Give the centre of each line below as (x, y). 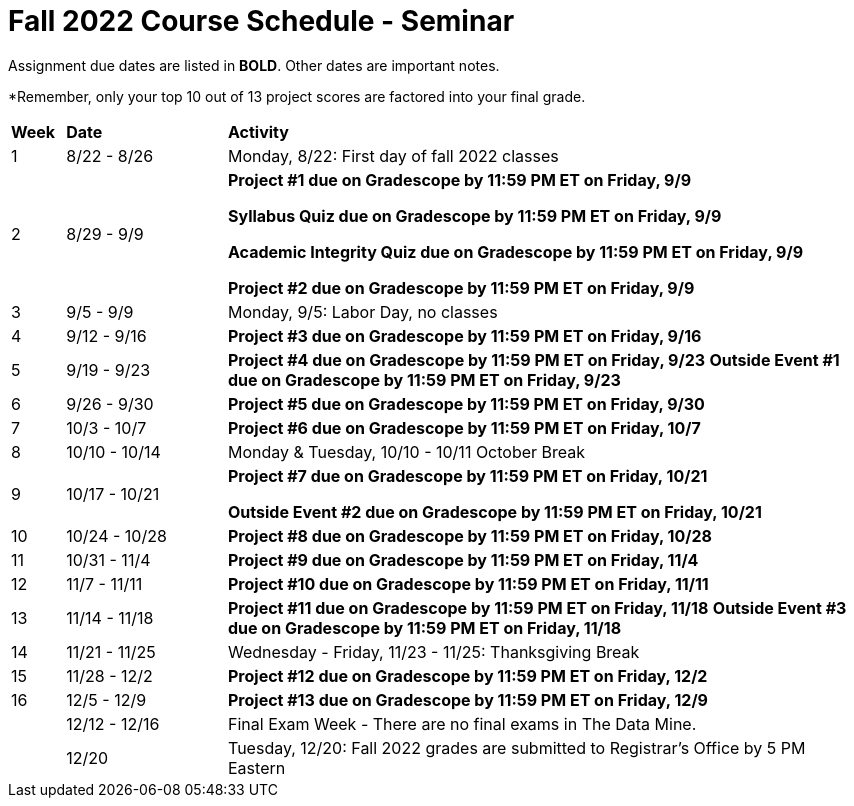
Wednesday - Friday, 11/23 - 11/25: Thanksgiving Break (434, 651)
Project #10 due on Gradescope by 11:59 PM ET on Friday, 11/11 (468, 583)
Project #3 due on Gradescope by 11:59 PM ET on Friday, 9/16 (465, 335)
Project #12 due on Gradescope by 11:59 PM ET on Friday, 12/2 (468, 675)
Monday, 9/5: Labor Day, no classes (363, 311)
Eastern (257, 767)
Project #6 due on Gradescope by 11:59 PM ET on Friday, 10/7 (464, 427)
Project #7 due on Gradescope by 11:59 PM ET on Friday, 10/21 (468, 475)
